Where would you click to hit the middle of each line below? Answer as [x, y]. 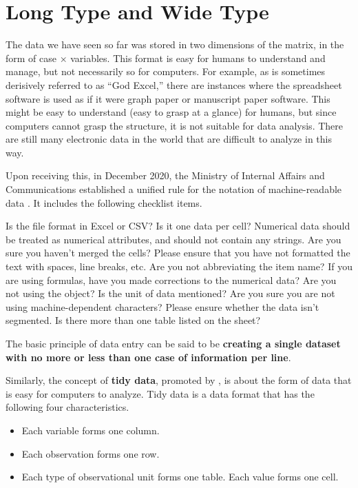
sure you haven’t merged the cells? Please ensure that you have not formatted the [178, 253]
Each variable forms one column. [91, 430]
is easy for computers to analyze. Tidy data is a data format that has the [160, 393]
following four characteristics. [67, 407]
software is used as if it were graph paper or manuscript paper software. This [168, 98]
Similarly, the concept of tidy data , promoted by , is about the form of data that [179, 380]
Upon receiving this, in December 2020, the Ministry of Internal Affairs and [165, 175]
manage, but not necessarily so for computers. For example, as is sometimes [166, 71]
